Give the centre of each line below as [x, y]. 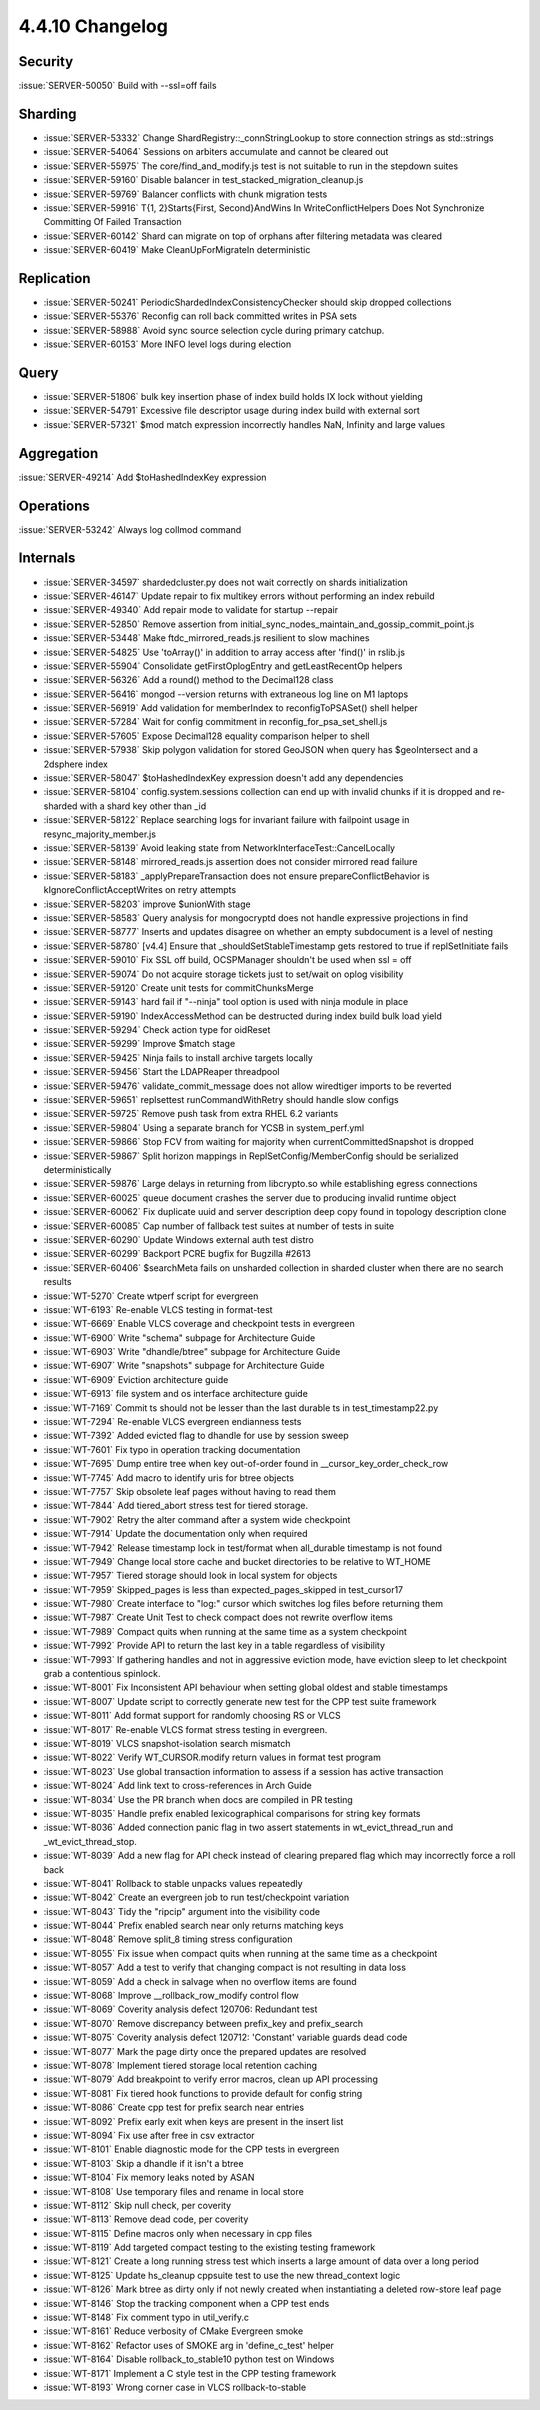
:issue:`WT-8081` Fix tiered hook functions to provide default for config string [203, 2093]
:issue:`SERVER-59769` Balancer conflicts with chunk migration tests [185, 194]
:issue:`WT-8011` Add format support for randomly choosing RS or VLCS [192, 1716]
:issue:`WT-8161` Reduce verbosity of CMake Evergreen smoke [173, 2331]
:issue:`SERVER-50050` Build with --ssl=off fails [117, 86]
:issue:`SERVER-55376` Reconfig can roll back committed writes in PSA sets [200, 316]
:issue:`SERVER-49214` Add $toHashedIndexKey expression [142, 477]
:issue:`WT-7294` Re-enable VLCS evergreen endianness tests [172, 1422]
